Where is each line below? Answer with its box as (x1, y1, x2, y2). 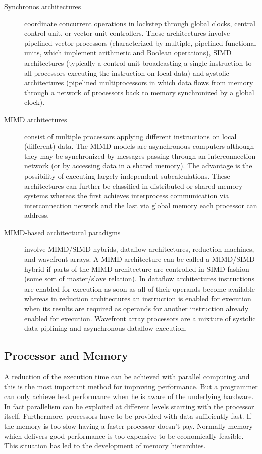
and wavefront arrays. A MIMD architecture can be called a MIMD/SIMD (24, 254, 255, 264)
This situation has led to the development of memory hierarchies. (4, 440, 206, 451)
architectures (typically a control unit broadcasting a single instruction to (24, 57, 252, 68)
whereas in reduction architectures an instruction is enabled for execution (24, 293, 251, 304)
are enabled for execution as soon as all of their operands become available (24, 283, 255, 294)
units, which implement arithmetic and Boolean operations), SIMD (24, 47, 232, 58)
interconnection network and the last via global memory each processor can (24, 200, 257, 210)
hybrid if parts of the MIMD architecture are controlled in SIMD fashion (24, 263, 249, 274)
